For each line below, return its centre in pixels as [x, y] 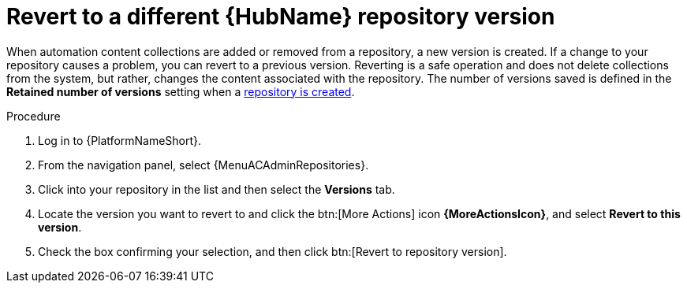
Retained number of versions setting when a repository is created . [181, 91]
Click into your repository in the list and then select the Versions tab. [217, 189]
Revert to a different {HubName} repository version [281, 17]
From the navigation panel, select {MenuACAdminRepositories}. [203, 165]
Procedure [34, 116]
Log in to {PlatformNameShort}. [120, 140]
